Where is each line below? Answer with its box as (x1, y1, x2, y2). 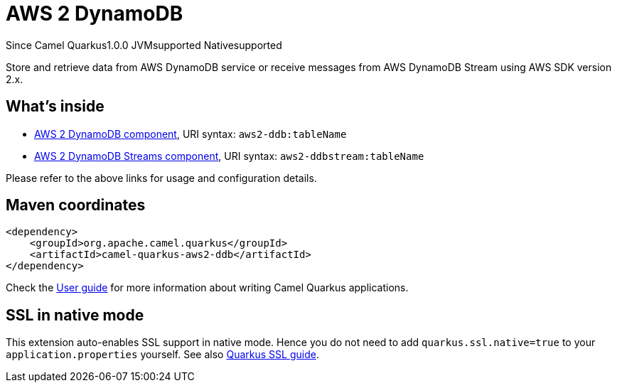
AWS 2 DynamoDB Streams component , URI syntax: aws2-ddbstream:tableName (34, 149, 424, 162)
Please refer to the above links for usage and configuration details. (6, 171, 317, 184)
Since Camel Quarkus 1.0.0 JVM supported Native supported (6, 38, 282, 51)
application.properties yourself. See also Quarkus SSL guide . (6, 348, 319, 361)
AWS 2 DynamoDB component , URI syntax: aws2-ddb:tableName (34, 127, 347, 140)
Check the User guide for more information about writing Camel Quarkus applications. (6, 281, 409, 294)
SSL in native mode (6, 306, 144, 324)
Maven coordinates (6, 196, 146, 215)
